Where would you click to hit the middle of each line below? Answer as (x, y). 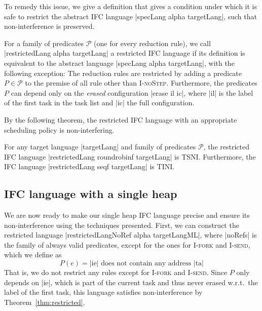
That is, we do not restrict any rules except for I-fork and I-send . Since (116, 272)
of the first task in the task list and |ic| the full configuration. (99, 103)
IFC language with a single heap (91, 194)
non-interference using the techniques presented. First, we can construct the (122, 225)
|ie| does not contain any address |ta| (146, 264)
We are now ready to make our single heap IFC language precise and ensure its (127, 215)
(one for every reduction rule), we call (152, 43)
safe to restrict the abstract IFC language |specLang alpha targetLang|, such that (130, 16)
